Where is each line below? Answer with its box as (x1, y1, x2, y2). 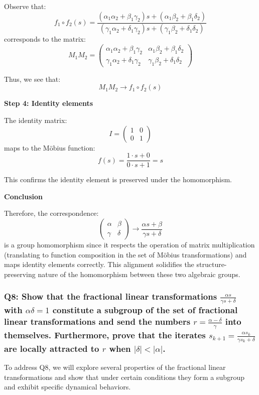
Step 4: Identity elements (4, 98, 93, 108)
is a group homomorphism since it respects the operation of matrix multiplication (4, 239, 255, 249)
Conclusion (4, 191, 43, 201)
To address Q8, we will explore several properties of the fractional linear (4, 361, 226, 372)
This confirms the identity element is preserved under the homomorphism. (4, 174, 232, 185)
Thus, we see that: (4, 73, 61, 84)
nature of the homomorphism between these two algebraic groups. (38, 269, 240, 279)
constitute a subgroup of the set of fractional (52, 304, 238, 316)
